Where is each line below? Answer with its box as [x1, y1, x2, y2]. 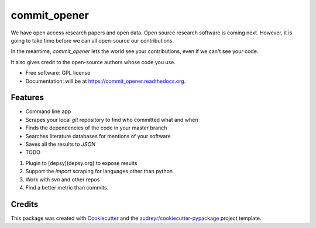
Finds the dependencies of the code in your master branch [25, 124, 167, 131]
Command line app [25, 108, 71, 115]
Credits [11, 199, 39, 209]
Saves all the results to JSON [25, 141, 96, 148]
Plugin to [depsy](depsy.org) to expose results [25, 159, 138, 166]
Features [11, 93, 44, 103]
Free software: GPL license [25, 69, 91, 76]
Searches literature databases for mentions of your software [25, 132, 171, 139]
